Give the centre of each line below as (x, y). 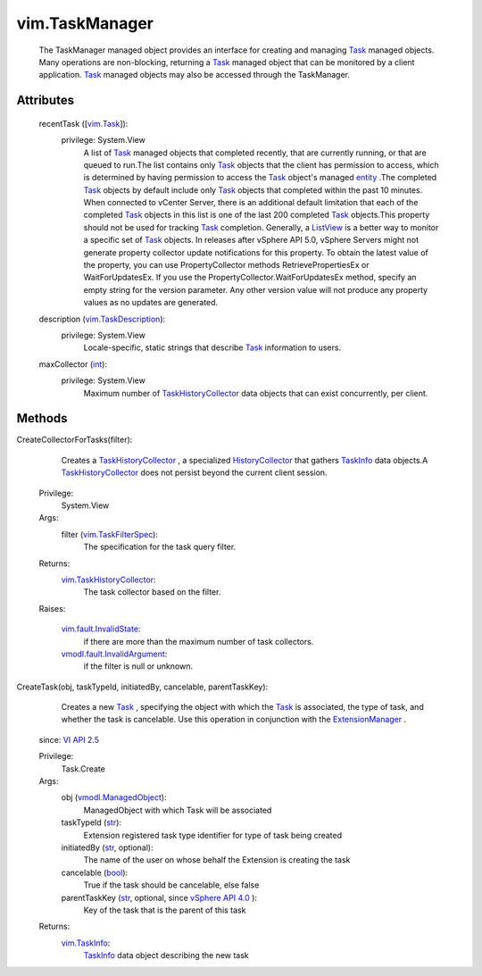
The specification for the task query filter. (160, 547)
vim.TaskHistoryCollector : (108, 580)
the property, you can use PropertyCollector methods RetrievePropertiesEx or (226, 265)
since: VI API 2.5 (69, 739)
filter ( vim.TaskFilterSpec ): (109, 534)
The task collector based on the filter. (152, 592)
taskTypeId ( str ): (91, 822)
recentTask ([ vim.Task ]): (83, 123)
